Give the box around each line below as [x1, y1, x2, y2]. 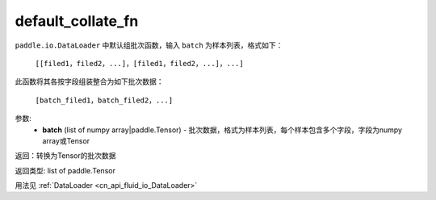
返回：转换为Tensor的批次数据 [15, 151, 116, 160]
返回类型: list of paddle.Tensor [15, 165, 116, 175]
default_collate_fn [15, 12, 139, 30]
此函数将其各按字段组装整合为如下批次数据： [15, 77, 164, 86]
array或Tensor [42, 135, 90, 145]
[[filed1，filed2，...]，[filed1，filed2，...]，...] [35, 59, 244, 68]
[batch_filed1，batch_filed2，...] [35, 95, 174, 105]
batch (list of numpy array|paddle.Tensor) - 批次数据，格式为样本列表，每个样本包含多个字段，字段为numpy [42, 125, 403, 135]
